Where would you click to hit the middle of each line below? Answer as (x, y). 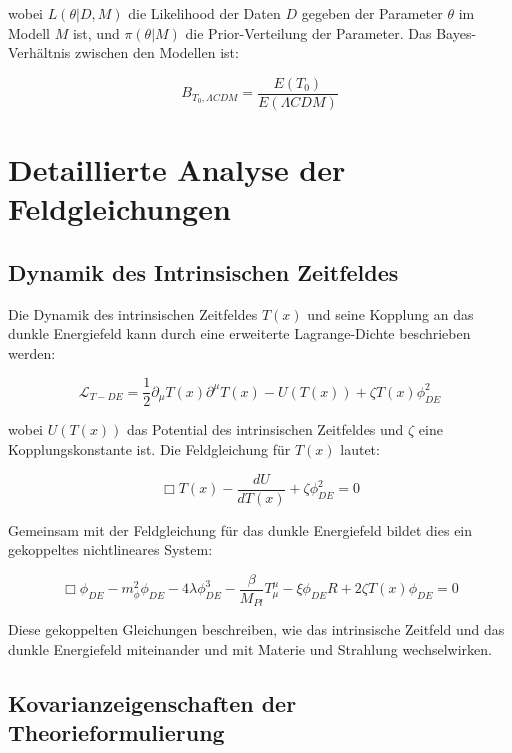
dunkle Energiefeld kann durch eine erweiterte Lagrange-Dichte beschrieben (239, 333)
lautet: (360, 449)
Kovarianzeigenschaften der (152, 702)
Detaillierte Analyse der (177, 169)
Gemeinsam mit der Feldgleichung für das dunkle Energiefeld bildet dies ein (240, 529)
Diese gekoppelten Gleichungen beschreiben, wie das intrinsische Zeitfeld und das (256, 629)
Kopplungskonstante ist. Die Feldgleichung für (149, 449)
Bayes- (456, 32)
